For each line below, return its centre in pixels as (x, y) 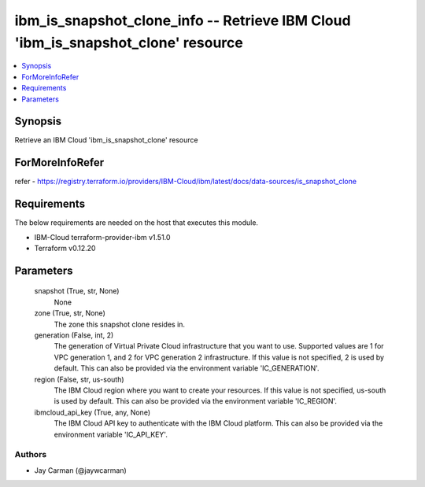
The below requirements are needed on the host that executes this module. (137, 223)
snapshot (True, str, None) (77, 291)
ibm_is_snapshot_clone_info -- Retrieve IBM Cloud (183, 20)
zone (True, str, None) (70, 313)
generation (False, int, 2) (74, 335)
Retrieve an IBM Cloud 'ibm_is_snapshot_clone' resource (106, 140)
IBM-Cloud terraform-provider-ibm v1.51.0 (102, 237)
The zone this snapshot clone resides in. (119, 324)
